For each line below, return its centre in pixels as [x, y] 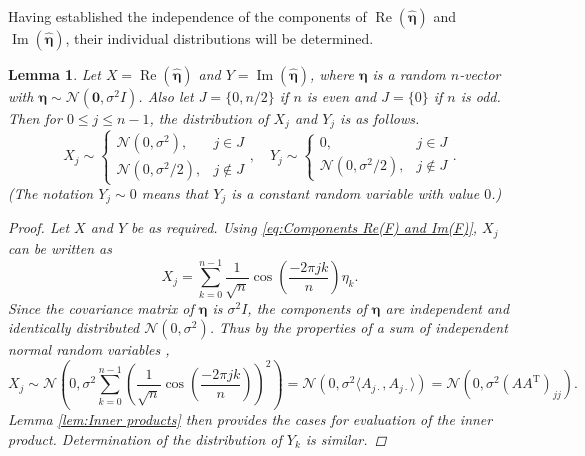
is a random [409, 74]
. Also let [166, 96]
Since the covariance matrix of [101, 307]
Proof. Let [39, 227]
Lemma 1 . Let [54, 74]
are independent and [447, 307]
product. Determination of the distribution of [145, 438]
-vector [480, 74]
